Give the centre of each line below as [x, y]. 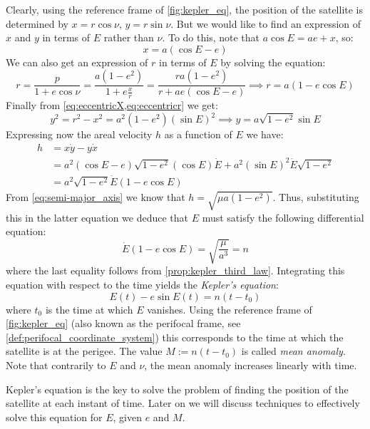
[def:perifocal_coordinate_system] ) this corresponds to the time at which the [175, 337]
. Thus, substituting [316, 196]
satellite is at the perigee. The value [84, 351]
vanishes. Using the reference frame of [230, 309]
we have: [265, 134]
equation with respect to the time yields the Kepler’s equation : [142, 285]
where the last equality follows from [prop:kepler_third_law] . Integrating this [175, 270]
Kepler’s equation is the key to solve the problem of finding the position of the [177, 389]
